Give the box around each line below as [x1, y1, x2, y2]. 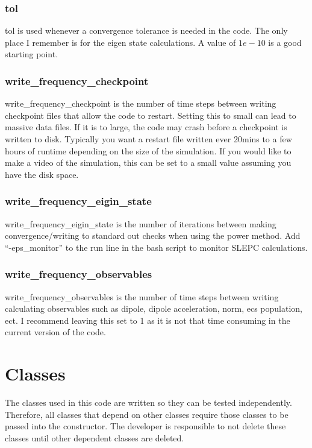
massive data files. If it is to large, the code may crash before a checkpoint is [5, 121, 287, 133]
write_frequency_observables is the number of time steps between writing [5, 290, 279, 303]
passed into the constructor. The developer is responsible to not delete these [5, 420, 286, 432]
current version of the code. [5, 326, 106, 338]
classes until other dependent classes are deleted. [5, 431, 184, 444]
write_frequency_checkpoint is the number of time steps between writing [5, 97, 276, 110]
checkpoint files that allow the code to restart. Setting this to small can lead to [5, 109, 296, 121]
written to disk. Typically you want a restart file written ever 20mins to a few [5, 133, 292, 145]
